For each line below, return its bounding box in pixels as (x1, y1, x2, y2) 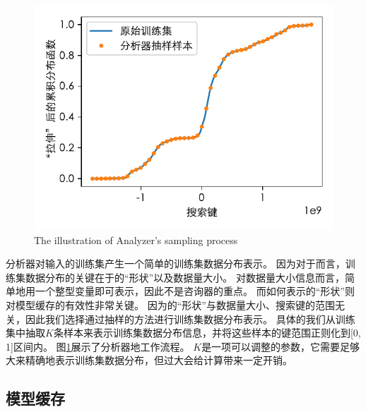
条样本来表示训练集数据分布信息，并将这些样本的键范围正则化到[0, (53, 325, 361, 340)
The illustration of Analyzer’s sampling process (34, 232, 238, 247)
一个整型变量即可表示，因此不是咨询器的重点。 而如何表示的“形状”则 (35, 284, 355, 298)
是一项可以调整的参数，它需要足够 (201, 339, 360, 353)
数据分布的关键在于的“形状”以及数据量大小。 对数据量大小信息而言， (25, 269, 345, 284)
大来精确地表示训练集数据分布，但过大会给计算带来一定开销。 (6, 353, 293, 368)
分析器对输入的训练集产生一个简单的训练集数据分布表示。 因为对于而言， (6, 256, 346, 271)
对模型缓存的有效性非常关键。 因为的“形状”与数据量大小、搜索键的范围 (6, 297, 335, 312)
